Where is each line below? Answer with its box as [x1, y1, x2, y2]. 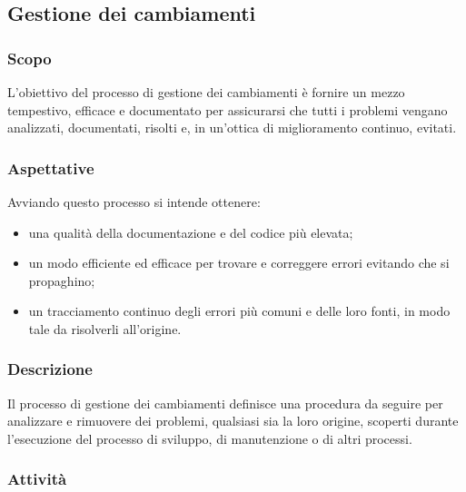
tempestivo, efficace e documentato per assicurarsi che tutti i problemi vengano [7, 100, 448, 119]
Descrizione [7, 358, 93, 380]
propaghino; [28, 271, 95, 290]
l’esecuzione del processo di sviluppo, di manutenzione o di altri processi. [7, 428, 412, 448]
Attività [7, 467, 67, 490]
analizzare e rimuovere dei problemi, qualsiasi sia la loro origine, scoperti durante [7, 411, 459, 430]
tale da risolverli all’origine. [28, 319, 182, 338]
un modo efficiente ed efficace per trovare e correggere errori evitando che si [28, 253, 450, 272]
